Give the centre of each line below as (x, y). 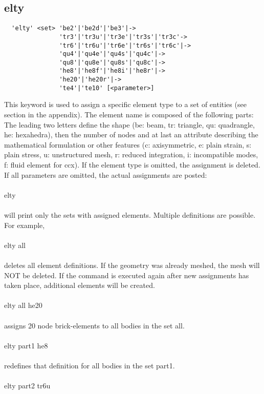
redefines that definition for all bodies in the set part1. (90, 365)
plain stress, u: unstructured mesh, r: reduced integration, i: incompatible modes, (131, 154)
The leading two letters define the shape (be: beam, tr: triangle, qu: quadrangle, (129, 124)
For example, (25, 225)
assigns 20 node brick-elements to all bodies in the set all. (94, 325)
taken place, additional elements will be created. (80, 285)
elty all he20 (23, 305)
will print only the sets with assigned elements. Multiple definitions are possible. (130, 214)
